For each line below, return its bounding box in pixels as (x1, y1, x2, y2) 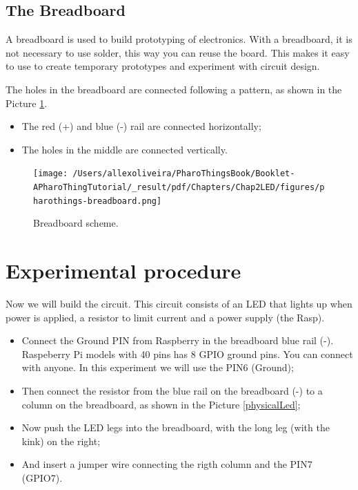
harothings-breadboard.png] (33, 196, 162, 206)
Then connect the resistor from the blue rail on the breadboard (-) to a (21, 384, 323, 398)
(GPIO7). (21, 470, 63, 484)
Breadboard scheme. (33, 216, 119, 230)
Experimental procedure (6, 256, 241, 285)
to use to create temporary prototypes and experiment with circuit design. (6, 59, 320, 73)
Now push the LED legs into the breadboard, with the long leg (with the (21, 420, 330, 435)
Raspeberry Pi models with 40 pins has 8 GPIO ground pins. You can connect (21, 346, 353, 361)
